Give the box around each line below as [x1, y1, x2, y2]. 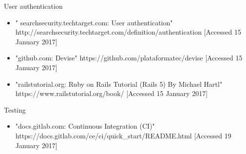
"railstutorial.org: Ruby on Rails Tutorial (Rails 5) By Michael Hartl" [15, 78, 223, 89]
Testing [4, 104, 26, 115]
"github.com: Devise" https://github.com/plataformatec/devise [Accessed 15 [15, 53, 243, 63]
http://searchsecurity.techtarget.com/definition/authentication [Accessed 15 [15, 27, 241, 37]
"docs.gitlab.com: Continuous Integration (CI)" [15, 121, 155, 131]
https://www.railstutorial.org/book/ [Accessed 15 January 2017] [15, 88, 208, 98]
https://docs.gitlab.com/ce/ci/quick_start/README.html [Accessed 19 [15, 130, 231, 140]
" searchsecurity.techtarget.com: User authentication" [15, 17, 173, 27]
